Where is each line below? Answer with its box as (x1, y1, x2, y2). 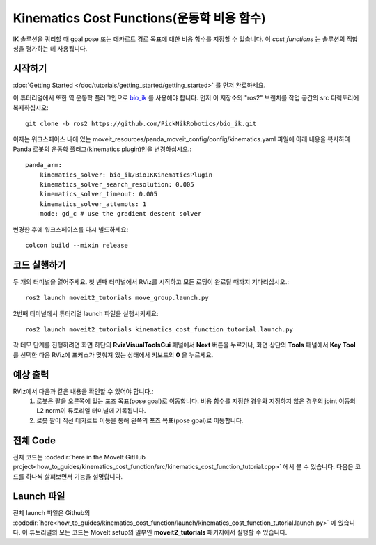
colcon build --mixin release (25, 241, 129, 249)
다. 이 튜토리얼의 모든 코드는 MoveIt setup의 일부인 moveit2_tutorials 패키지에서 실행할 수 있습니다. (13, 528, 288, 537)
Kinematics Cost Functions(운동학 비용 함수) (13, 10, 266, 26)
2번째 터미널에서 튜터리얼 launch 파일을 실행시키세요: (13, 309, 159, 317)
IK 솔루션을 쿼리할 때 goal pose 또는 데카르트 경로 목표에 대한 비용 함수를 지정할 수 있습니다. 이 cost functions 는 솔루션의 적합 (13, 35, 358, 43)
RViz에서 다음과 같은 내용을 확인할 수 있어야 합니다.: (13, 387, 154, 395)
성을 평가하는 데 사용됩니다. (13, 44, 88, 52)
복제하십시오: (13, 103, 49, 111)
